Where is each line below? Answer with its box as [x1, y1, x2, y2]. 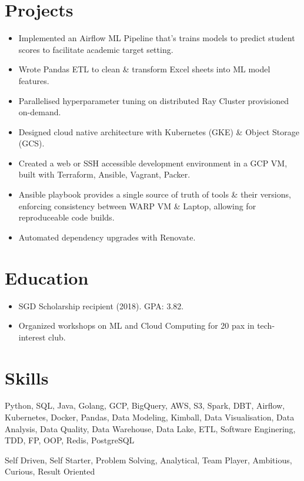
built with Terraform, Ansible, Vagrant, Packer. [18, 168, 191, 181]
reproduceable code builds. [18, 211, 115, 223]
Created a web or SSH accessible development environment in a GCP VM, [18, 156, 288, 169]
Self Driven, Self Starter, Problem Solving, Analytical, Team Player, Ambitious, [5, 453, 292, 466]
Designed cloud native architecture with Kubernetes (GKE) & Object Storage [18, 125, 299, 138]
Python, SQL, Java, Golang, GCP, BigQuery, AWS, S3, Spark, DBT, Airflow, [5, 399, 285, 412]
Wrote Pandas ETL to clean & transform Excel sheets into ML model [18, 63, 270, 75]
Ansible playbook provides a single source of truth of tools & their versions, [18, 188, 291, 201]
